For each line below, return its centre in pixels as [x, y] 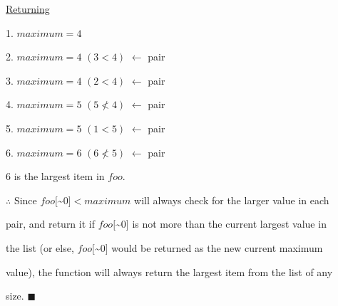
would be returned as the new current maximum [217, 247]
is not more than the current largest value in [229, 224]
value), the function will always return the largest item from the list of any [169, 271]
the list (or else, [40, 247]
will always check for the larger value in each [232, 200]
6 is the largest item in [55, 176]
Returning [28, 9]
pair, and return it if [50, 224]
